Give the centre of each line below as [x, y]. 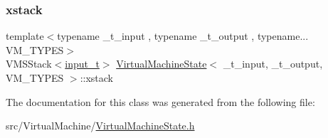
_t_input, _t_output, [273, 64]
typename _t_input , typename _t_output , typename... [183, 36]
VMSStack [29, 64]
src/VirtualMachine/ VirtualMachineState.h [100, 126]
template [25, 36]
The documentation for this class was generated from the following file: [160, 101]
